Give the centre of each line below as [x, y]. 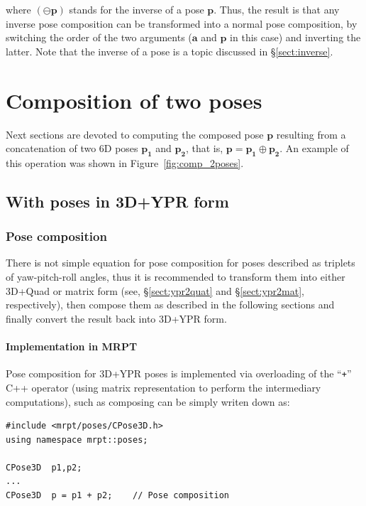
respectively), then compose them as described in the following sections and [170, 305]
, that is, [204, 148]
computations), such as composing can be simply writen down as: [148, 401]
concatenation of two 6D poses [72, 148]
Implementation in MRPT [72, 346]
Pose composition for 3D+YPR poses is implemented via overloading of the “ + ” [179, 373]
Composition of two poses [134, 100]
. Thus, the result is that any [277, 9]
